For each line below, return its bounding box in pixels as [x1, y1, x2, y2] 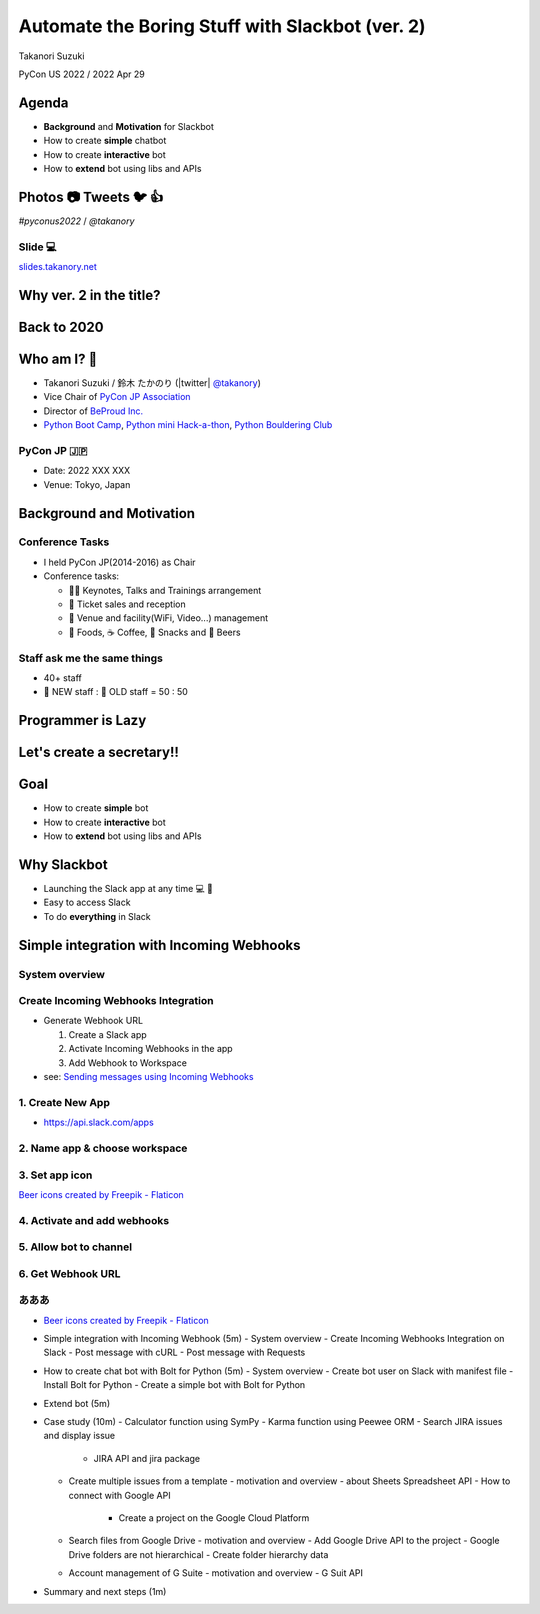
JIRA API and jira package [93, 1452, 201, 1464]
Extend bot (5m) [43, 1397, 110, 1409]
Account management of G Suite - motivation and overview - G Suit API [68, 1567, 364, 1579]
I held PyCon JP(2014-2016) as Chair [43, 556, 196, 568]
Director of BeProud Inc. [43, 405, 144, 417]
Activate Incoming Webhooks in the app [68, 1043, 234, 1055]
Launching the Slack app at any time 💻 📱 [43, 882, 214, 894]
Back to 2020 [18, 318, 104, 335]
